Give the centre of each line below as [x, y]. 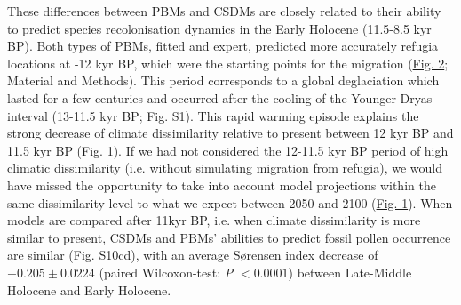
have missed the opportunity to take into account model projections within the [222, 185]
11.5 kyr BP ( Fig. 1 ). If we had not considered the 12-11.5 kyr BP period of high [228, 150]
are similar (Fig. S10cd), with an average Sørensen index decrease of [193, 255]
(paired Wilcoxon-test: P [166, 272]
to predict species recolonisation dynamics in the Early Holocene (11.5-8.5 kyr [219, 28]
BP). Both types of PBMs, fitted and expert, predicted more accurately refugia [223, 46]
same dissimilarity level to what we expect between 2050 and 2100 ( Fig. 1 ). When [230, 202]
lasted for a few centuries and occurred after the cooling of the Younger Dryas [220, 97]
